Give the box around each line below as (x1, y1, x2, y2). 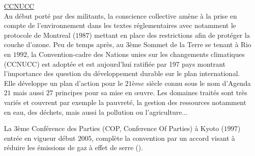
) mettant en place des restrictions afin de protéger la (89, 29, 250, 40)
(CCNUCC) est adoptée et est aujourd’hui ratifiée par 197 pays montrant (4, 58, 225, 69)
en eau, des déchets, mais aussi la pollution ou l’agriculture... (4, 106, 188, 117)
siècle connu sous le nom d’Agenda (146, 78, 251, 88)
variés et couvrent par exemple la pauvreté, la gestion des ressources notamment (4, 97, 247, 107)
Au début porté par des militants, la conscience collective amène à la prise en (4, 10, 237, 21)
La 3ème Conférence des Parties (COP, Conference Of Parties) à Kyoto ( (4, 123, 224, 133)
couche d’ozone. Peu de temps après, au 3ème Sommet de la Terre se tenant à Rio (4, 39, 252, 50)
